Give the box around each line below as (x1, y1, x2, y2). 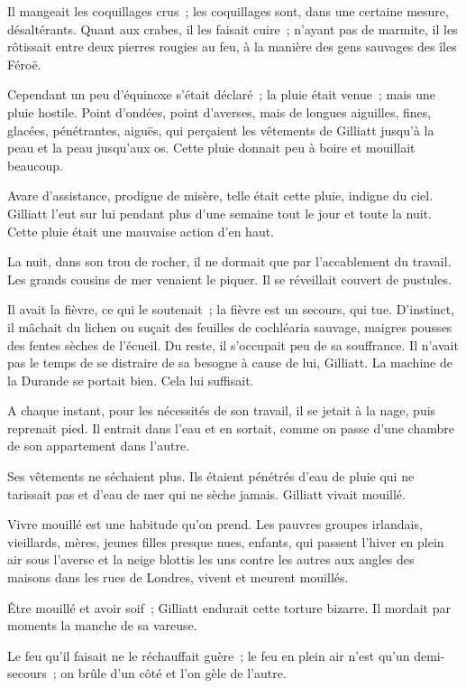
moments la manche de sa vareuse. (7, 616, 197, 635)
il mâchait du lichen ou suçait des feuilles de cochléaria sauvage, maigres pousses (7, 317, 452, 336)
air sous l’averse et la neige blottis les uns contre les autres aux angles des (7, 550, 415, 569)
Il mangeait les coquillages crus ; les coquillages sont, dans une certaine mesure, (7, 2, 449, 20)
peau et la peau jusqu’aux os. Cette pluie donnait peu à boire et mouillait (7, 138, 416, 157)
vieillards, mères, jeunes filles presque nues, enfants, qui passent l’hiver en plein (7, 532, 444, 551)
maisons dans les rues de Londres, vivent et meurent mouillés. (7, 568, 349, 587)
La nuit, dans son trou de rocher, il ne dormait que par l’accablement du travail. (7, 252, 452, 271)
